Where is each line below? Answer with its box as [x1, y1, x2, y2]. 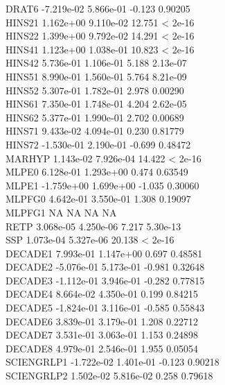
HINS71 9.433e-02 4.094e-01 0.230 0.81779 [6, 123, 184, 138]
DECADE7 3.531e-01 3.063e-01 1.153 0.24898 [6, 327, 199, 342]
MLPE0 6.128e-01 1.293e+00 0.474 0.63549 [6, 164, 188, 179]
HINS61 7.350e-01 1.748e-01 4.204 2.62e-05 [6, 96, 187, 111]
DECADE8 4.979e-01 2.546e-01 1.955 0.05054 [6, 341, 199, 355]
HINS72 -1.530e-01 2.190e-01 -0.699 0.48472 [6, 137, 191, 151]
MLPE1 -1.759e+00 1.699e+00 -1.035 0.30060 [6, 178, 199, 192]
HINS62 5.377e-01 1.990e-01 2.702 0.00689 [6, 110, 184, 124]
